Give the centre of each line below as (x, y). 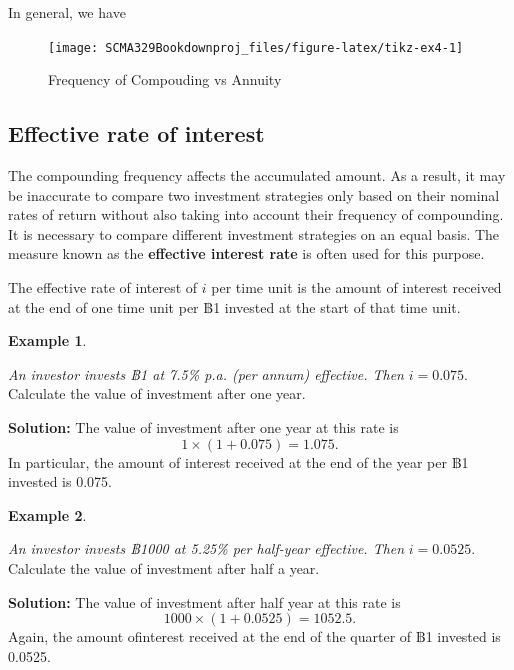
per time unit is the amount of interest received (356, 287)
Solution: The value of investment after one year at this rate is (203, 426)
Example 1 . (47, 340)
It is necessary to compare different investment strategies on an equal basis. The (254, 233)
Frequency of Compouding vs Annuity (165, 79)
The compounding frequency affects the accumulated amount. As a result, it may (257, 175)
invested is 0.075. (60, 481)
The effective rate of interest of (103, 287)
